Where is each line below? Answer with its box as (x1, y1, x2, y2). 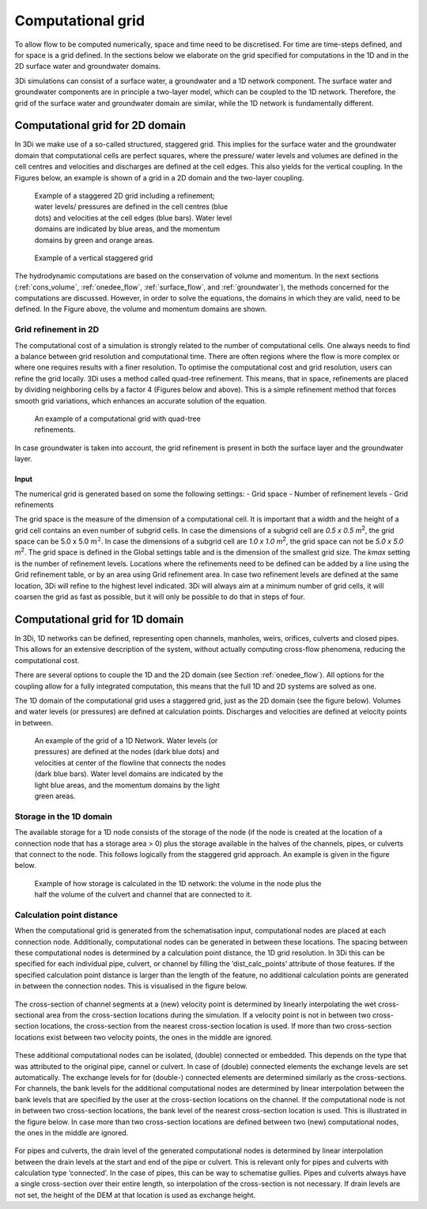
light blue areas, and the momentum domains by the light (34, 780, 221, 790)
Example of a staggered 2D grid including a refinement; (34, 191, 215, 200)
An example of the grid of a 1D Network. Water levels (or (34, 736, 218, 745)
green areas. (34, 791, 76, 801)
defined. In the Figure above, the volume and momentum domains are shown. (14, 305, 267, 314)
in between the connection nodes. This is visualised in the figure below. (14, 981, 248, 991)
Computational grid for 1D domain (14, 612, 184, 626)
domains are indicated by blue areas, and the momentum (34, 224, 221, 233)
